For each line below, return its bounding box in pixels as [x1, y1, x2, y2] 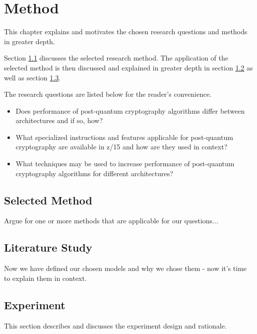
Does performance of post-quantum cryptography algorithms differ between [15, 105, 245, 116]
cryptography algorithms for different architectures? [15, 168, 173, 178]
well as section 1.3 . [4, 72, 61, 82]
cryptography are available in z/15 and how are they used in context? [15, 141, 228, 152]
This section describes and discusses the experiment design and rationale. [4, 320, 227, 331]
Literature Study [4, 240, 92, 255]
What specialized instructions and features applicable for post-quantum [15, 132, 233, 142]
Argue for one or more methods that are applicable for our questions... [4, 215, 218, 226]
